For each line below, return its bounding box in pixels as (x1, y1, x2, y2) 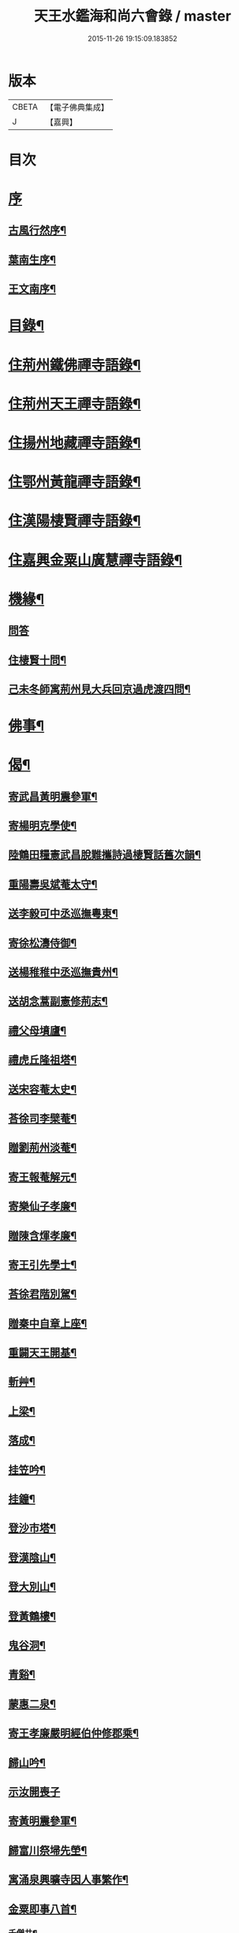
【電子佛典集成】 (45, 102, 109, 113)
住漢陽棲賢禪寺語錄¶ (8, 512, 141, 530)
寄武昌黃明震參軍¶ (8, 789, 98, 803)
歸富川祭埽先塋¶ (8, 1843, 88, 1857)
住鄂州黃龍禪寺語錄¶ (8, 473, 141, 491)
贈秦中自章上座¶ (8, 1316, 88, 1330)
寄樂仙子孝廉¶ (8, 1200, 77, 1213)
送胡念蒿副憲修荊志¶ (8, 994, 108, 1008)
